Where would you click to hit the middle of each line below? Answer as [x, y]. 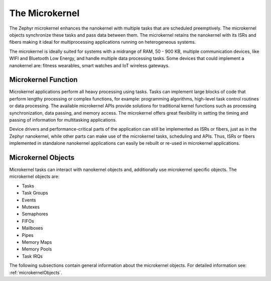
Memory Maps [37, 242]
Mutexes [31, 207]
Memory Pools [37, 249]
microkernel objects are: [34, 176]
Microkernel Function [43, 80]
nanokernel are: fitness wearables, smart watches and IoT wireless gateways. [90, 65]
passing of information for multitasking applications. [63, 120]
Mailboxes [32, 228]
